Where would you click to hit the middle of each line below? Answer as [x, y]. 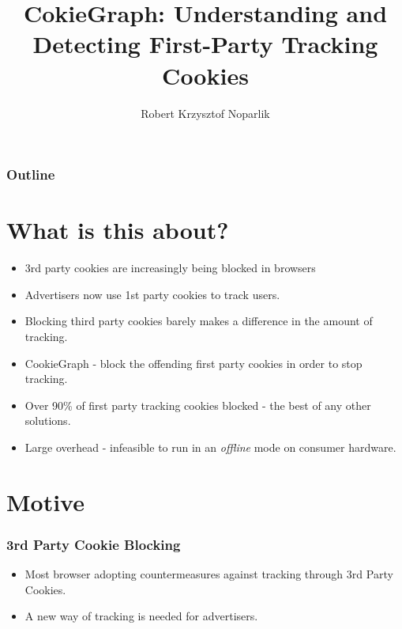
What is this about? [118, 230]
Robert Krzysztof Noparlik [205, 113]
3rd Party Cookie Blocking [94, 544]
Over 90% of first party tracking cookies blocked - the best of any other [198, 405]
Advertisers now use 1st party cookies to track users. [152, 294]
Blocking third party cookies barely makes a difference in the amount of [199, 321]
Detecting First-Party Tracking [205, 44]
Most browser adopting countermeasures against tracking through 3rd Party [209, 574]
